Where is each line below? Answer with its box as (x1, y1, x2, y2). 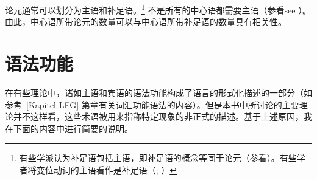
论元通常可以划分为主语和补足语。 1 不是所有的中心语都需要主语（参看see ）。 (5, 2, 312, 16)
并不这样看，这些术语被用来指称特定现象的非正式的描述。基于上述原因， (13, 110, 304, 123)
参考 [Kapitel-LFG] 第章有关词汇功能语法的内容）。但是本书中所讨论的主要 (5, 98, 299, 111)
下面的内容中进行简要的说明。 (13, 122, 133, 134)
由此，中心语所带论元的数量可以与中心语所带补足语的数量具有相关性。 (5, 15, 287, 28)
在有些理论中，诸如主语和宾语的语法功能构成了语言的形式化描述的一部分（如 (5, 86, 312, 99)
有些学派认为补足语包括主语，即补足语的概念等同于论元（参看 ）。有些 (19, 151, 297, 164)
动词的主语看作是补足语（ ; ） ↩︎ (53, 163, 177, 176)
